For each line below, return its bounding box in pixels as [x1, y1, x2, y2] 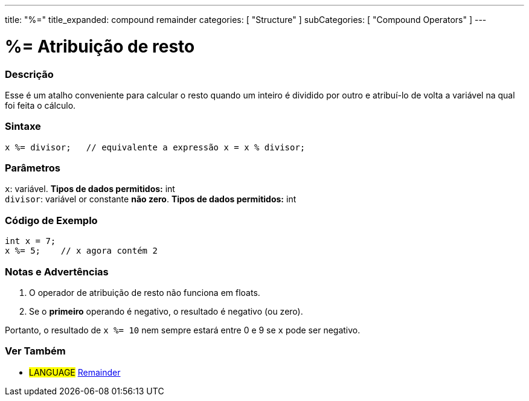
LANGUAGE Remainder [29, 367, 121, 377]
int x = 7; [5, 236, 56, 246]
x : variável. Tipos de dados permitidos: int [5, 184, 175, 194]
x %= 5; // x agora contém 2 [5, 246, 158, 256]
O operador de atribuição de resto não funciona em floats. [29, 287, 260, 298]
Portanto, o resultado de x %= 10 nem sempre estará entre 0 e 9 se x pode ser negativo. [5, 324, 361, 335]
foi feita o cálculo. [5, 100, 76, 111]
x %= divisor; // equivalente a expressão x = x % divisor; [5, 142, 306, 152]
